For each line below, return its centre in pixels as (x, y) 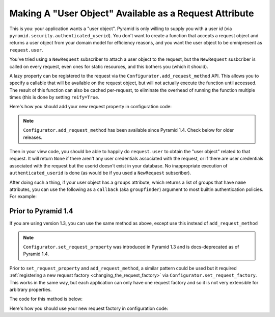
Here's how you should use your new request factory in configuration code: (89, 308)
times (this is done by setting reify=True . (54, 97)
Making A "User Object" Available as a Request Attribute (132, 13)
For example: (23, 197)
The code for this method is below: (46, 299)
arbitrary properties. (31, 289)
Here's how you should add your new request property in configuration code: (90, 107)
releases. (33, 137)
